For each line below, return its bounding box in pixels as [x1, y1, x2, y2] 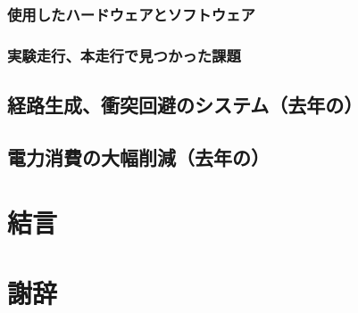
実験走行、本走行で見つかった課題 [7, 44, 241, 66]
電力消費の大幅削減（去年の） [7, 143, 270, 170]
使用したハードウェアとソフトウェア [7, 3, 255, 25]
